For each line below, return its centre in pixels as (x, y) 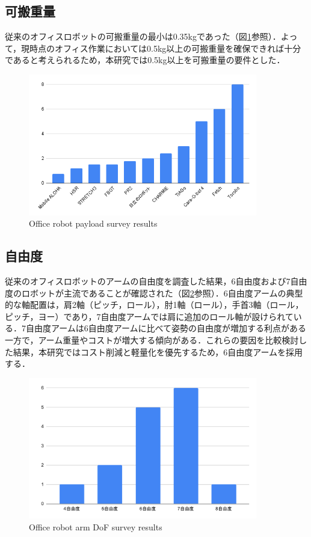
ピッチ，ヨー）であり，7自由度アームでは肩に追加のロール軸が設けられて (149, 316)
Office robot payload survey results (93, 223)
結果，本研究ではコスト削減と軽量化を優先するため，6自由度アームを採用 (158, 351)
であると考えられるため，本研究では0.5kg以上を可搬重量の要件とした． (145, 60)
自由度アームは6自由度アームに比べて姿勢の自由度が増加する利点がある (166, 328)
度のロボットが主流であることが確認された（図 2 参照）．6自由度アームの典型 (154, 293)
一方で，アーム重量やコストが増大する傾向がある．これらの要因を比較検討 (152, 340)
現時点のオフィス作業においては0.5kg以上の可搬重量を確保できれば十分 (161, 48)
